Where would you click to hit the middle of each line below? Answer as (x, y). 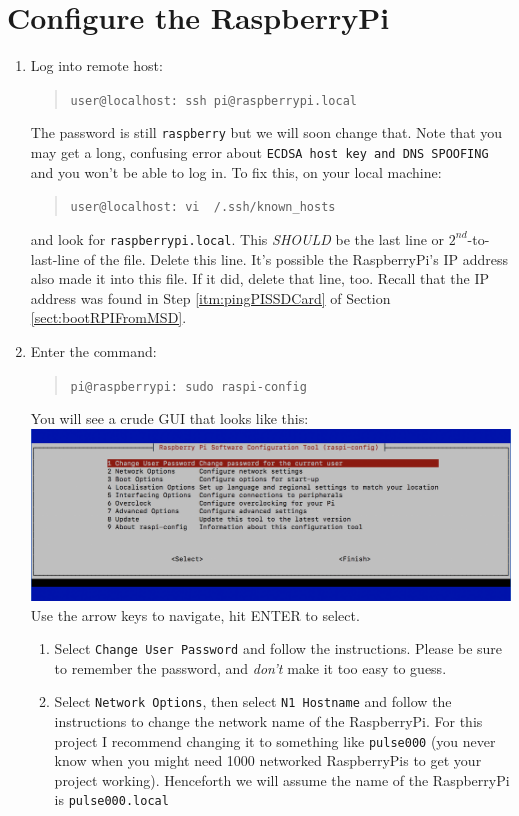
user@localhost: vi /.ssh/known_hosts (203, 207)
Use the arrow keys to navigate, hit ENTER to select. (195, 614)
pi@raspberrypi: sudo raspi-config (188, 386)
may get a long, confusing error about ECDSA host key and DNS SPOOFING (259, 152)
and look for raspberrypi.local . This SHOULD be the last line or (237, 238)
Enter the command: (93, 350)
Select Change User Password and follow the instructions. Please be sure (278, 648)
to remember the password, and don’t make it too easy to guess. (250, 667)
